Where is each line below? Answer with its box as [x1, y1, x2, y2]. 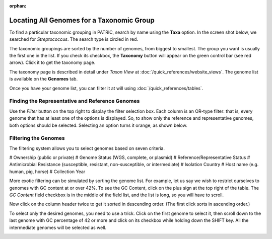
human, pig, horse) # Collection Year [9, 169, 86, 175]
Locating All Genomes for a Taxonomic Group [9, 16, 155, 25]
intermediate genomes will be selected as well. [9, 224, 107, 230]
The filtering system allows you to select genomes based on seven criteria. [9, 145, 165, 151]
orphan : [9, 3, 27, 9]
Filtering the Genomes [9, 135, 65, 142]
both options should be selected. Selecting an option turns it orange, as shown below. [9, 122, 187, 128]
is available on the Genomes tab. [9, 76, 78, 82]
